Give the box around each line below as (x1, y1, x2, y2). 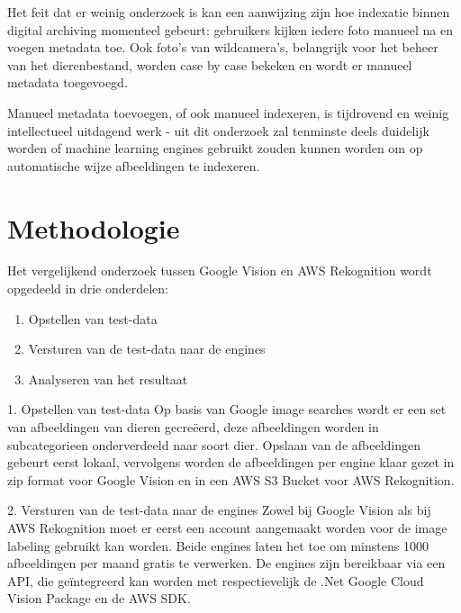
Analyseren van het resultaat (28, 369, 188, 388)
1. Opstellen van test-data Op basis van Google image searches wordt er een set (7, 400, 447, 419)
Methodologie (7, 209, 180, 246)
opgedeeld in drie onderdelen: (7, 279, 168, 298)
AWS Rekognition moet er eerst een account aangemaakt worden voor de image (7, 518, 447, 536)
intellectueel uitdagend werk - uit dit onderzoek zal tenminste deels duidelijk (7, 121, 429, 140)
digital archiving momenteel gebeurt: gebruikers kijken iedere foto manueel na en (7, 20, 453, 39)
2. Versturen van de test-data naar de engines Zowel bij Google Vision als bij (7, 500, 431, 519)
